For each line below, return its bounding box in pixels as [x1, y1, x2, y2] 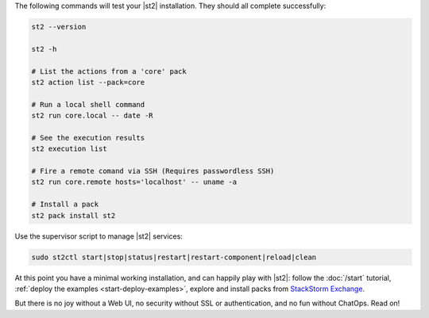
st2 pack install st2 [31, 211, 116, 220]
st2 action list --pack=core [31, 78, 145, 86]
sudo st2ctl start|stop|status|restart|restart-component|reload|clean [31, 252, 317, 262]
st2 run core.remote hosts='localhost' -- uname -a [31, 178, 238, 186]
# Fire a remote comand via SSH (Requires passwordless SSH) [31, 167, 275, 176]
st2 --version [31, 22, 87, 31]
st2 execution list [31, 144, 107, 154]
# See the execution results [31, 133, 145, 142]
